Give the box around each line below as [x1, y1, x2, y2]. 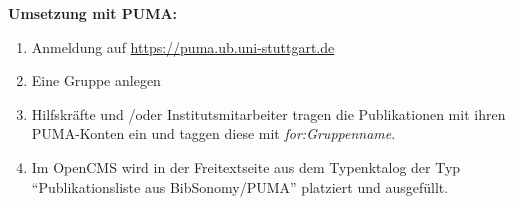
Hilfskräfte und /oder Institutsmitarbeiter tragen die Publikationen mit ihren [31, 103, 506, 124]
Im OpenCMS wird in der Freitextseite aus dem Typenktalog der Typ [31, 156, 461, 177]
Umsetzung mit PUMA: [8, 3, 178, 23]
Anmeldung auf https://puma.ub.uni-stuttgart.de [31, 36, 335, 57]
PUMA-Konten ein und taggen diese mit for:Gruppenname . [31, 123, 396, 144]
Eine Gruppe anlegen [31, 70, 161, 91]
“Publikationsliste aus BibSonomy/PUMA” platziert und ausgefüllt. [31, 176, 449, 197]
